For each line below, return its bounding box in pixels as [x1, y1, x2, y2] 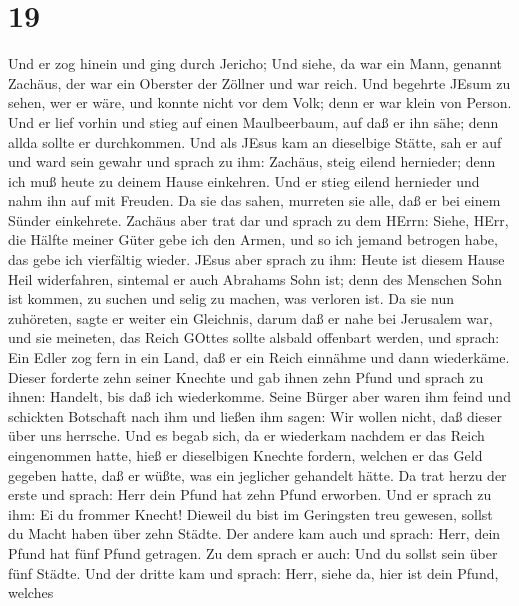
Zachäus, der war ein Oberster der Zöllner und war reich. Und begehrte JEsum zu [8, 72, 511, 93]
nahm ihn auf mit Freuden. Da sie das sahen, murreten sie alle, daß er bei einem [8, 190, 501, 211]
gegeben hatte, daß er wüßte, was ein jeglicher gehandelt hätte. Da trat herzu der [8, 464, 507, 485]
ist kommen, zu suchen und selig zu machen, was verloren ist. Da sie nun [8, 288, 454, 309]
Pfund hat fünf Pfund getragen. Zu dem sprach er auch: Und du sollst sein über [8, 542, 498, 563]
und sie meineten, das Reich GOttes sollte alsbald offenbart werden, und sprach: [8, 327, 500, 348]
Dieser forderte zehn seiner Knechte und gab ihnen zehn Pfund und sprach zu [8, 366, 484, 387]
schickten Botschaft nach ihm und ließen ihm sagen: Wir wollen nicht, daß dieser [8, 405, 503, 426]
